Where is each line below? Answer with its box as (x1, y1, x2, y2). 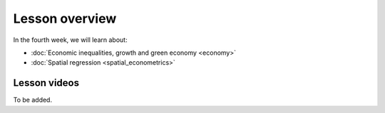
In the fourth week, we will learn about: (13, 36, 128, 44)
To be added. (13, 96, 53, 104)
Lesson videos (13, 77, 80, 89)
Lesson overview (13, 11, 117, 26)
